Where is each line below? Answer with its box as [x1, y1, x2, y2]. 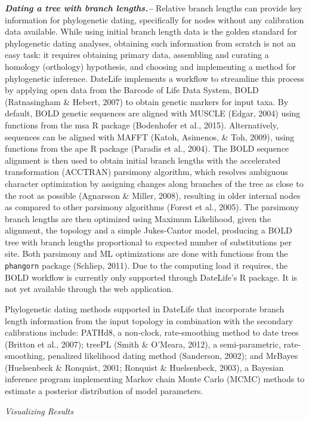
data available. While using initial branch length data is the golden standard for [5, 25, 298, 38]
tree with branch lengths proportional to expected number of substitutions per [5, 235, 292, 248]
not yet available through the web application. [5, 282, 174, 295]
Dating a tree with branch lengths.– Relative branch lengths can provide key [5, 2, 302, 14]
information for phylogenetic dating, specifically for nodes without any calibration [5, 13, 304, 26]
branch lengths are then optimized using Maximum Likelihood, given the [5, 212, 271, 225]
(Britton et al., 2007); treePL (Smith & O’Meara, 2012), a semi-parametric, [5, 337, 281, 350]
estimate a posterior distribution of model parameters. [5, 385, 203, 397]
